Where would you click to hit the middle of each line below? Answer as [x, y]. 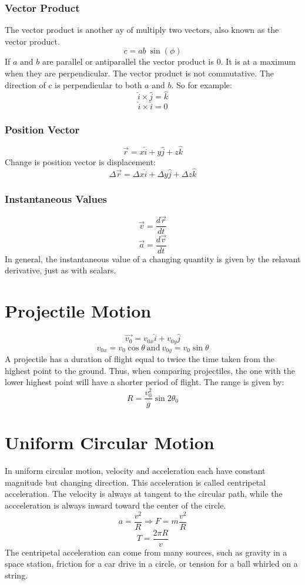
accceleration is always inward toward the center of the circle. [115, 505]
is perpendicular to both [98, 84]
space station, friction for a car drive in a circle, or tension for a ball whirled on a [151, 564]
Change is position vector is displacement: [80, 162]
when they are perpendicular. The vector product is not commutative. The [139, 73]
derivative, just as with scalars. [61, 270]
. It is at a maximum [258, 61]
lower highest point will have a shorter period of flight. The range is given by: [145, 382]
